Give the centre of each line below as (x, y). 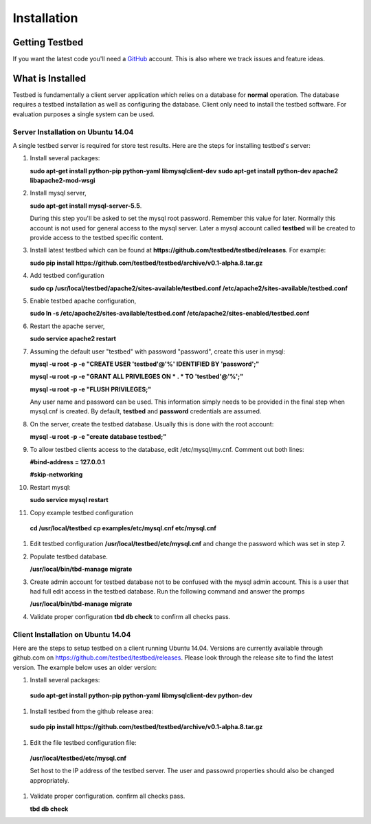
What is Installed (49, 78)
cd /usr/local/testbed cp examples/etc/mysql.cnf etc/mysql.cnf (123, 528)
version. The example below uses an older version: (85, 667)
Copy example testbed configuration (82, 512)
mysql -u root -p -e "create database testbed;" (98, 437)
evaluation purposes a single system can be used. (83, 114)
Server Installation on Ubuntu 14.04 (73, 132)
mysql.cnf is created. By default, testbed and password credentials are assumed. (146, 411)
